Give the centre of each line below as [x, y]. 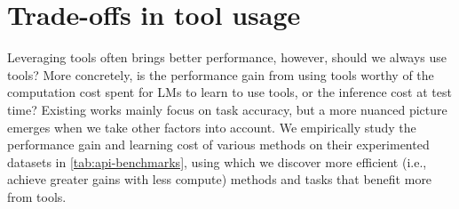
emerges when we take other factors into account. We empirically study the [212, 127]
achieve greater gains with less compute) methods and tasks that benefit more [220, 179]
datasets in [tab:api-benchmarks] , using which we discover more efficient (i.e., [217, 161]
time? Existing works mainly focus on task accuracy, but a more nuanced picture [227, 109]
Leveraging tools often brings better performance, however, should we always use [227, 57]
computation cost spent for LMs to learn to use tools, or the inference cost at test [229, 92]
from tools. [37, 196]
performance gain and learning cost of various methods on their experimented [218, 145]
